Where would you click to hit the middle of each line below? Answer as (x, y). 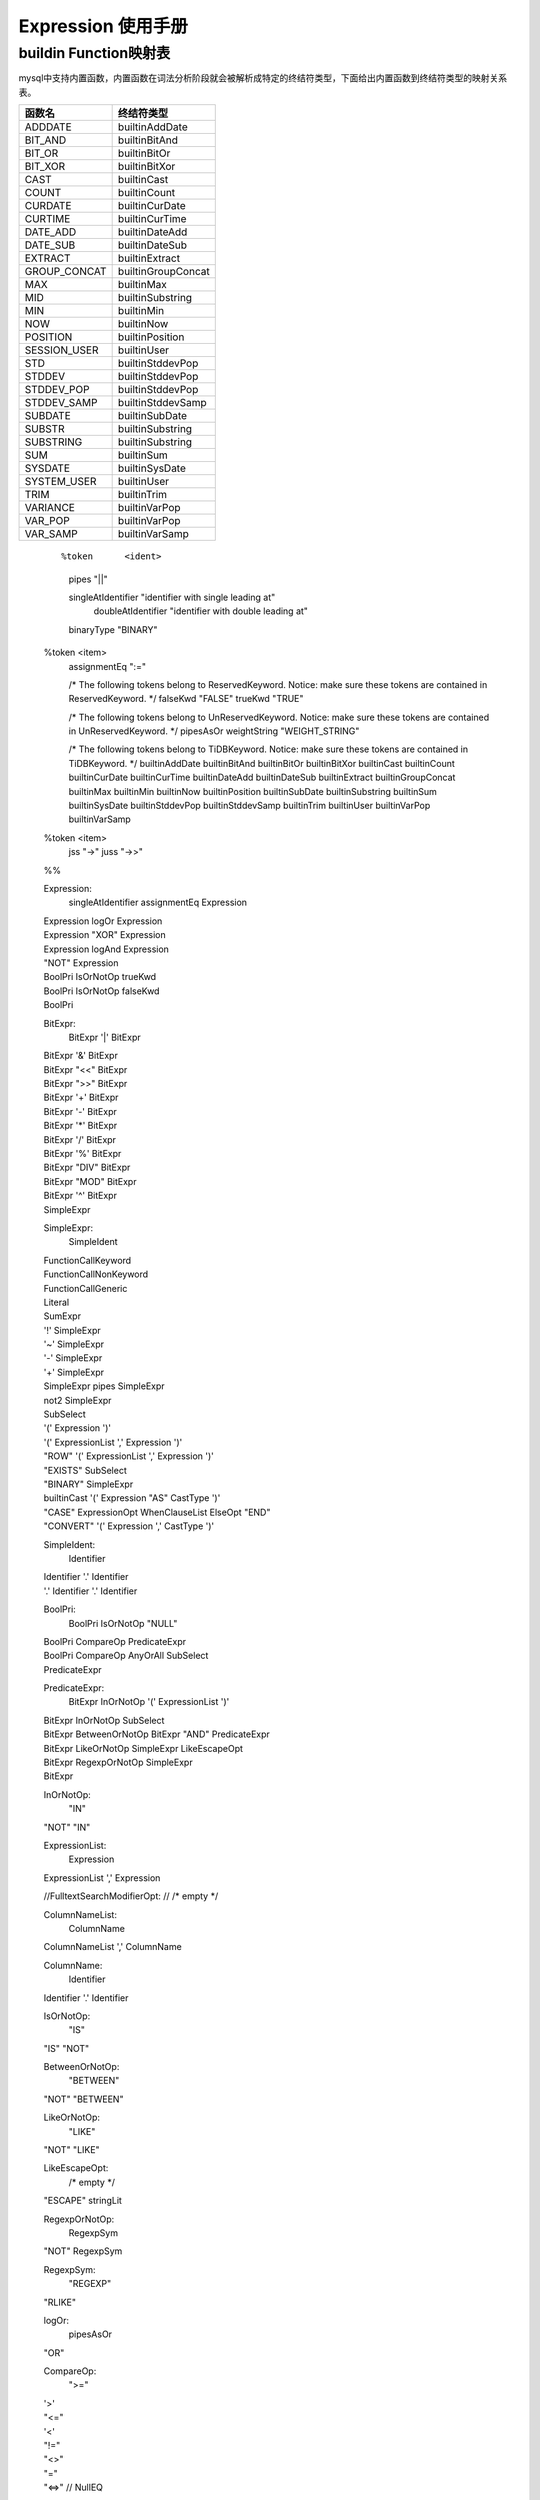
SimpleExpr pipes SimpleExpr (104, 1386)
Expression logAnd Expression (106, 949)
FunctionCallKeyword (87, 1260)
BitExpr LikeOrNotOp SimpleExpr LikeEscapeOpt (143, 1748)
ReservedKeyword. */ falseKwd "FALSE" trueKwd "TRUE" (186, 699)
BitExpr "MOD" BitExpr (90, 1181)
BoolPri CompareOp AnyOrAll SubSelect (126, 1656)
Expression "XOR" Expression (105, 935)
